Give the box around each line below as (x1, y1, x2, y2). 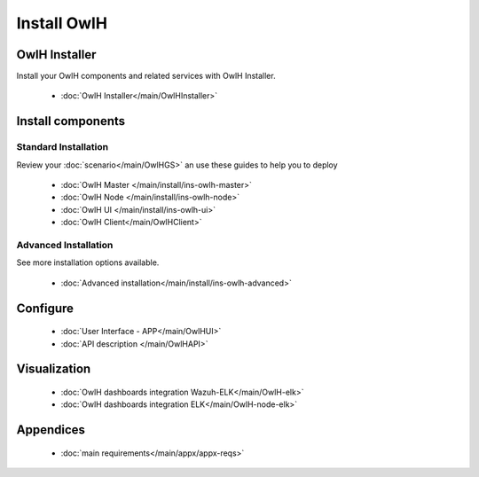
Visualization (16, 362, 91, 377)
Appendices (16, 422, 86, 438)
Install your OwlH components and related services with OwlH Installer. (16, 71, 276, 82)
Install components (16, 113, 126, 129)
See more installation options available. (16, 257, 160, 268)
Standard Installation (16, 141, 109, 153)
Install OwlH (16, 13, 108, 33)
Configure (16, 301, 75, 316)
